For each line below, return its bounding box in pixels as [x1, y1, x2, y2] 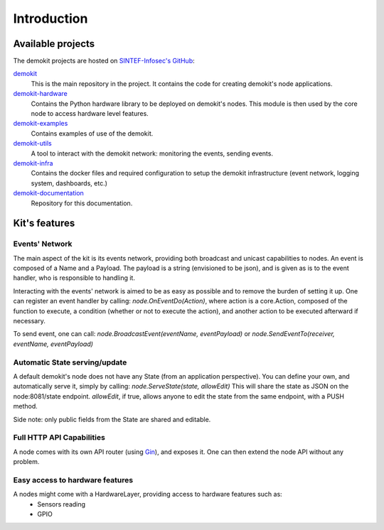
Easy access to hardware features [13, 475, 134, 485]
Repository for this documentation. [31, 199, 133, 207]
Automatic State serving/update [13, 357, 127, 367]
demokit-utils [13, 139, 53, 148]
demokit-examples [13, 119, 68, 128]
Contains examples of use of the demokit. [31, 129, 154, 138]
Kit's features [13, 217, 75, 229]
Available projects [13, 38, 95, 50]
